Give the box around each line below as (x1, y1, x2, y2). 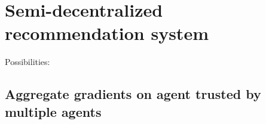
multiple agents (5, 102, 102, 120)
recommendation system (5, 21, 209, 45)
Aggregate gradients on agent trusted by (5, 85, 261, 103)
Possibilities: (5, 55, 50, 68)
